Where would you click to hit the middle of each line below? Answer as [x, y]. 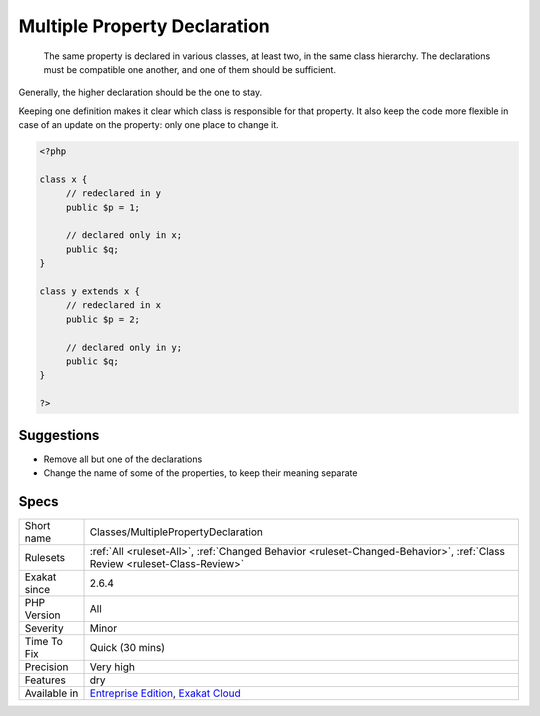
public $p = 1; [102, 207]
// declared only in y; [124, 347]
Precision [46, 667]
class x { [63, 179]
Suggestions [59, 435]
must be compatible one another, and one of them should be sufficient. [190, 69]
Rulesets [44, 557]
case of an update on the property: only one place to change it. [148, 125]
